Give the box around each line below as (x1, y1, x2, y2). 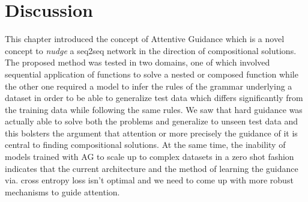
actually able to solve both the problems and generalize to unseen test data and (5, 115, 298, 127)
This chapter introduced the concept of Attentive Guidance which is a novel (5, 32, 285, 45)
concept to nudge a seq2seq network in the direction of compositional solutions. (5, 44, 297, 57)
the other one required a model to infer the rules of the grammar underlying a (5, 79, 292, 92)
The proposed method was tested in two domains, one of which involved (5, 56, 270, 69)
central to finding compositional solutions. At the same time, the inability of (5, 138, 286, 151)
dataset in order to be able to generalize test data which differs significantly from (5, 91, 303, 104)
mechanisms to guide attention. (5, 185, 120, 198)
